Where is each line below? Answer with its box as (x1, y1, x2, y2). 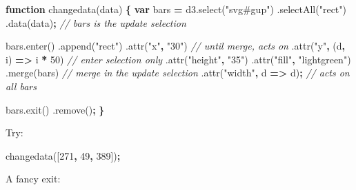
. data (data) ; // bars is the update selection (6, 15, 186, 30)
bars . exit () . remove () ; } (6, 102, 105, 116)
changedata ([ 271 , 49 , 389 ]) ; (6, 148, 121, 162)
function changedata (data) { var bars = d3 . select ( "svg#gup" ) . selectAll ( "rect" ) (6, 2, 346, 16)
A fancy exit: (6, 171, 61, 186)
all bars (6, 78, 37, 93)
